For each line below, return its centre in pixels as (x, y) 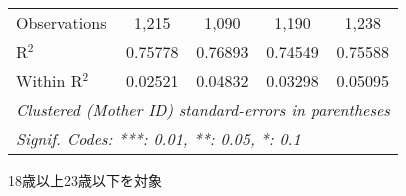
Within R (49, 80)
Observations (61, 22)
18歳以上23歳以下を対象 (85, 180)
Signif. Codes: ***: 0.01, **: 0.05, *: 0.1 (158, 138)
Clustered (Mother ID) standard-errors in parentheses (203, 109)
